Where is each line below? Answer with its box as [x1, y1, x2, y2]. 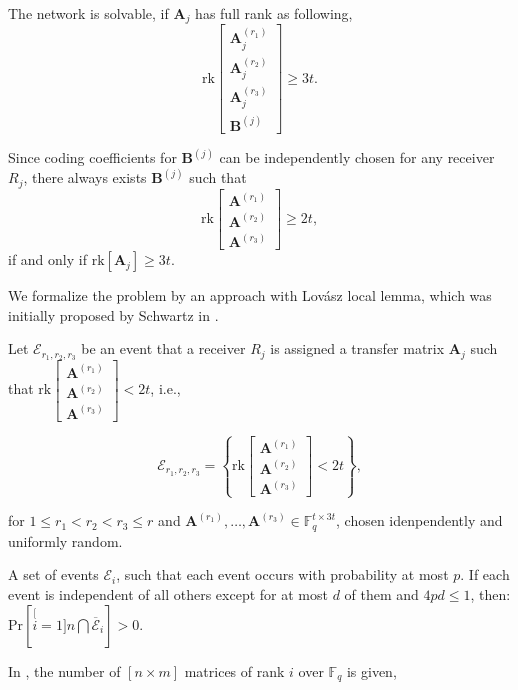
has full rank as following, [195, 3, 353, 23]
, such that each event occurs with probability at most [116, 564, 449, 585]
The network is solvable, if [8, 3, 169, 23]
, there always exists [23, 167, 147, 188]
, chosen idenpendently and [336, 510, 503, 531]
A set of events [8, 564, 99, 585]
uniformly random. [8, 530, 123, 551]
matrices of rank [184, 660, 285, 681]
